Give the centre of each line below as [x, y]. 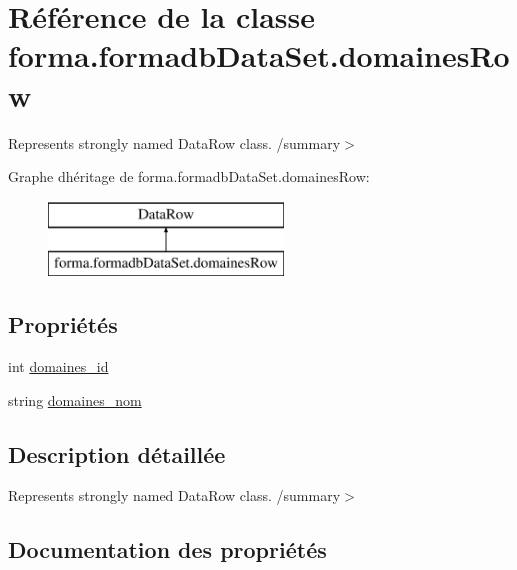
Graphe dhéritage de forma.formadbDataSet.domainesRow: [189, 176]
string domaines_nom [75, 399]
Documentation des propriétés [167, 549]
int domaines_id [58, 366]
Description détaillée [117, 453]
